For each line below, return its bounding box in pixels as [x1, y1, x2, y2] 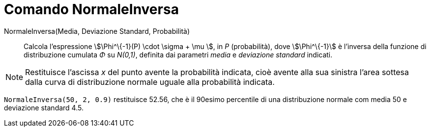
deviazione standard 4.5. [4, 103, 84, 112]
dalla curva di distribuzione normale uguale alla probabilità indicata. [25, 77, 275, 87]
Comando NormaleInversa [4, 1, 179, 18]
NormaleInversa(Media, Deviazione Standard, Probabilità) [4, 26, 190, 35]
